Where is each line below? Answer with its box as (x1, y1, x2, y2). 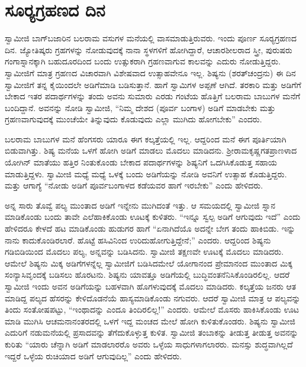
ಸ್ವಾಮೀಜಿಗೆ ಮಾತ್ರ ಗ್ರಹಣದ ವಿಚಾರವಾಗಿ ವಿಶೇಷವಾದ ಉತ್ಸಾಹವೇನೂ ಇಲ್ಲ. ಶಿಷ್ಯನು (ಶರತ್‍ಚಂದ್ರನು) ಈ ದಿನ (5, 66, 296, 79)
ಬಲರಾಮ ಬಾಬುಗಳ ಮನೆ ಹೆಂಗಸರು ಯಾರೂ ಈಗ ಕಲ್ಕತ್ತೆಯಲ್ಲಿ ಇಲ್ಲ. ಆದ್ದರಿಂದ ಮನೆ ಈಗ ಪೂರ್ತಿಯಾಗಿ (5, 132, 286, 145)
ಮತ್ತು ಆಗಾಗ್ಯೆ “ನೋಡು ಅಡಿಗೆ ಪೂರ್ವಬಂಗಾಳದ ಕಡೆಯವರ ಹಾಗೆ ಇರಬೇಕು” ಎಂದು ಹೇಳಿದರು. (5, 179, 263, 191)
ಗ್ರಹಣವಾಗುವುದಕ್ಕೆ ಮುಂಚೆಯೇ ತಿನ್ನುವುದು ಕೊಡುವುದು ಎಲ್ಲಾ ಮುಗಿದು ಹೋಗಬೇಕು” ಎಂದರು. (5, 113, 262, 125)
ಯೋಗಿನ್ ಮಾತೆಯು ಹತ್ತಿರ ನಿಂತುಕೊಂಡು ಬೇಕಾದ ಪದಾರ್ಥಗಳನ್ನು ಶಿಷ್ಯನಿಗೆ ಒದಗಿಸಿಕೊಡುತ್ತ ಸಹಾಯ (5, 156, 278, 168)
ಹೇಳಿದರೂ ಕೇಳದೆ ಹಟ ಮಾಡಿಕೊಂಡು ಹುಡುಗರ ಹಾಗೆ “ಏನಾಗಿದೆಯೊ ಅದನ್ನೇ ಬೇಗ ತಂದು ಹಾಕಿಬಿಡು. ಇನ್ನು (5, 222, 295, 235)
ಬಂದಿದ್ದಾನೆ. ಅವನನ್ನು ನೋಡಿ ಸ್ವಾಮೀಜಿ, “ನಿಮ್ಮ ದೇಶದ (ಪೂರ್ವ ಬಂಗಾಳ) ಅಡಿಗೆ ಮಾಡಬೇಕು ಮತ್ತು (5, 101, 276, 113)
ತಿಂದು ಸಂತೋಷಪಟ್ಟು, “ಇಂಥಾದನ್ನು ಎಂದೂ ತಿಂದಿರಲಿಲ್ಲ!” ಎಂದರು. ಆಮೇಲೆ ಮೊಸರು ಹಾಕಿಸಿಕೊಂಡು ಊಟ (5, 303, 299, 316)
